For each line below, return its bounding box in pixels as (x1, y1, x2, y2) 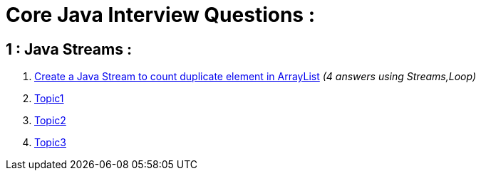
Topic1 (34, 92, 64, 105)
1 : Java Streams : (6, 40, 132, 58)
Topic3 (34, 136, 66, 149)
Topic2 (34, 114, 66, 127)
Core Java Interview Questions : (6, 3, 316, 27)
